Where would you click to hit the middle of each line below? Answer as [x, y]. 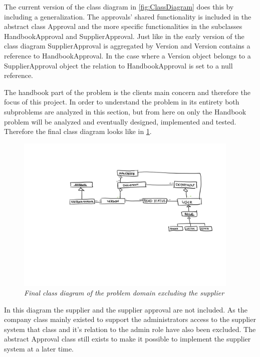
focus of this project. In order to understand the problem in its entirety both [122, 102]
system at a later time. [39, 349]
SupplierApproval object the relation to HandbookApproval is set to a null [118, 65]
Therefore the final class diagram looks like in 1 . [78, 131]
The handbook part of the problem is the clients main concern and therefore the [127, 92]
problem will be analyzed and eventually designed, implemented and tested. [120, 121]
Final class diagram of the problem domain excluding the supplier [124, 293]
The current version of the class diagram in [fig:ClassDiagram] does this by [119, 6]
